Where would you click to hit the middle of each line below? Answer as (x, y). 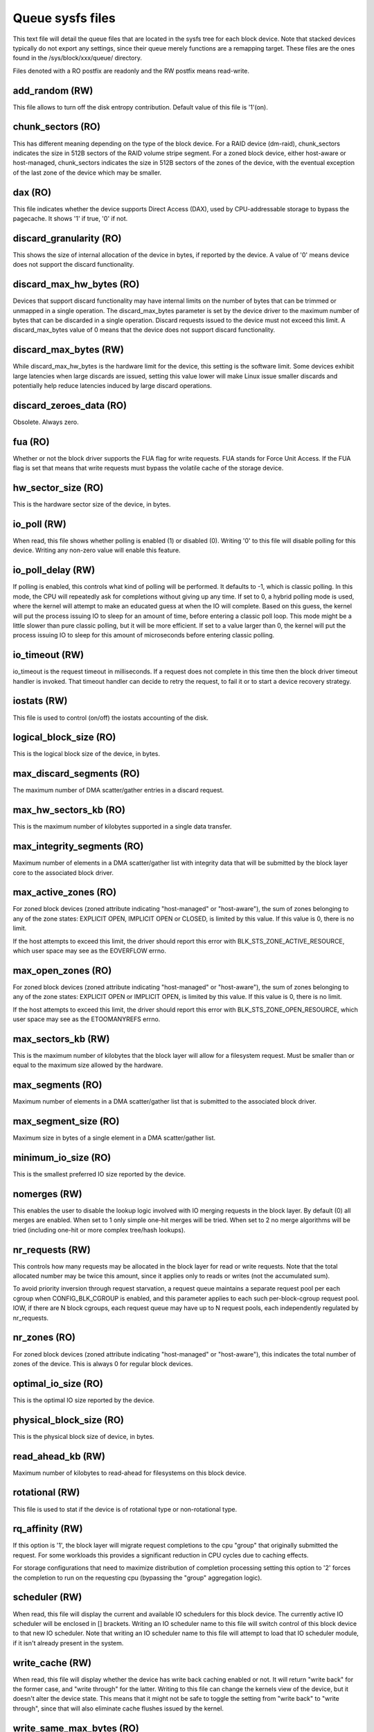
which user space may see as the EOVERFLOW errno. (89, 951)
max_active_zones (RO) (65, 893)
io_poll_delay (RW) (54, 571)
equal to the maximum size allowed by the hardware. (88, 1065)
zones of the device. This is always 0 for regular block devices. (103, 1363)
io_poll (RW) (40, 524)
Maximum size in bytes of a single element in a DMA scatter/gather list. (114, 1138)
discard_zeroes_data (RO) (70, 405)
